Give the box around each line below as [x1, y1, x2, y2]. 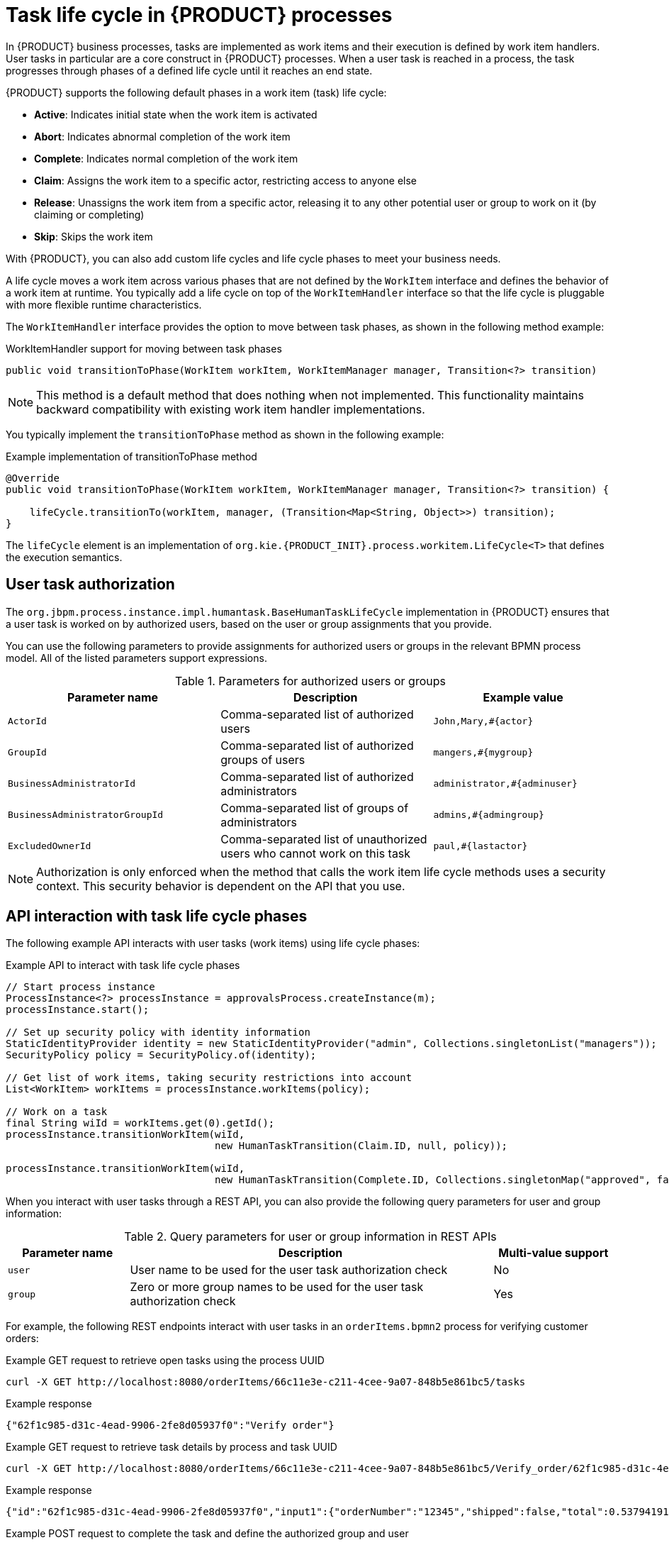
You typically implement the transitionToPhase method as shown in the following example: [6, 428, 444, 441]
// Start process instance [6, 981, 155, 993]
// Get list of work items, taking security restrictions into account [6, 1072, 412, 1084]
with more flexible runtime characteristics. [6, 298, 202, 311]
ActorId [8, 716, 47, 727]
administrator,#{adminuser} [433, 778, 578, 790]
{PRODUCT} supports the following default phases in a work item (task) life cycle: [6, 86, 387, 99]
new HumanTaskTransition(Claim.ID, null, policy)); [215, 1140, 508, 1152]
